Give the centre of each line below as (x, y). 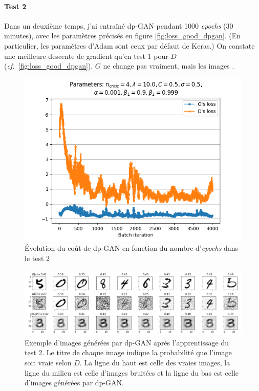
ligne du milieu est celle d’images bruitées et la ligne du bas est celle (132, 372)
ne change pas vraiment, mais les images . (169, 66)
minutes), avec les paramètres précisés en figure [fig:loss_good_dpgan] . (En (123, 36)
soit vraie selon (48, 363)
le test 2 (37, 258)
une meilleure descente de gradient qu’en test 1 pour (86, 56)
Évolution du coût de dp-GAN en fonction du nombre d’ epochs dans (132, 248)
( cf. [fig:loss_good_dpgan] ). (49, 66)
